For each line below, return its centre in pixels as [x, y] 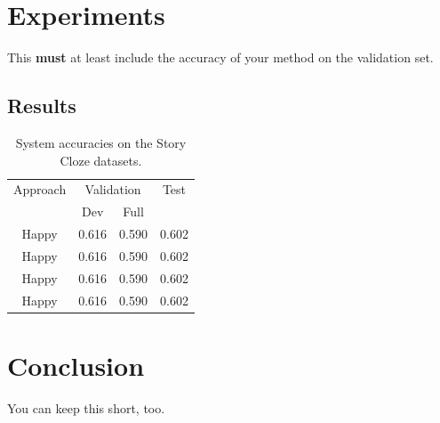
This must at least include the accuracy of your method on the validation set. [220, 57]
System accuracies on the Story [101, 142]
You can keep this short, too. [86, 407]
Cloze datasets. [101, 160]
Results [42, 106]
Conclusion [76, 365]
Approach [40, 189]
